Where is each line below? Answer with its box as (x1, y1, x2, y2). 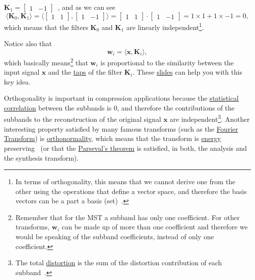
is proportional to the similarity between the (100, 57, 234, 67)
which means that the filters (4, 22, 88, 32)
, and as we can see (57, 2, 116, 12)
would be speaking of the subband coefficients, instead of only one (15, 231, 214, 242)
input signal (4, 67, 40, 77)
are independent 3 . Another (170, 112, 250, 124)
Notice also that (4, 38, 52, 49)
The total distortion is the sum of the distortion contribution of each (15, 257, 222, 268)
